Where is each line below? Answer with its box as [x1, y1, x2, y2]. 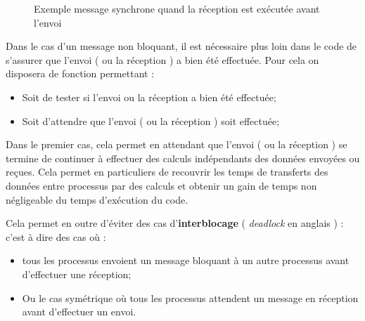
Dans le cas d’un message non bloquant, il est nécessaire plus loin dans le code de [6, 39, 357, 53]
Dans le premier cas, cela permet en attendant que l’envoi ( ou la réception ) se [6, 137, 347, 152]
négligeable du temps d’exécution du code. [6, 192, 188, 207]
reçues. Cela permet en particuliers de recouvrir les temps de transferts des [6, 164, 328, 179]
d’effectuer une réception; [22, 266, 132, 281]
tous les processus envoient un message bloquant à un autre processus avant [22, 253, 350, 268]
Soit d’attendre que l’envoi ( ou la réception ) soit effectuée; [22, 113, 280, 128]
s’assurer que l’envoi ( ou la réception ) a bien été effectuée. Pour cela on [6, 52, 319, 67]
